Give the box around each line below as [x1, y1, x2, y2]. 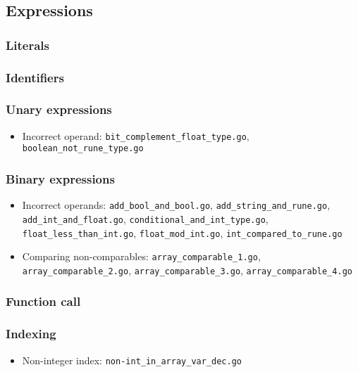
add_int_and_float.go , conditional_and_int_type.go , [22, 211, 268, 226]
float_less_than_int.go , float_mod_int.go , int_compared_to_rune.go [22, 225, 342, 240]
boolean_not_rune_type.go [22, 143, 144, 154]
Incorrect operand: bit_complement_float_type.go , [22, 128, 249, 143]
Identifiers [6, 68, 64, 86]
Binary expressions [6, 169, 115, 187]
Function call [6, 293, 81, 310]
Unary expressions [6, 101, 112, 118]
